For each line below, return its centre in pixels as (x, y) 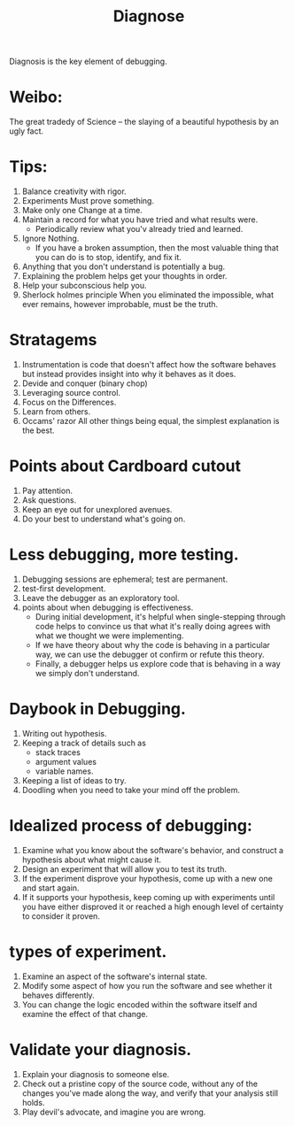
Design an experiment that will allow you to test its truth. (124, 868)
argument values (66, 761)
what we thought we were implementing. (109, 636)
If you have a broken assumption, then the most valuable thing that (157, 248)
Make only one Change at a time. (82, 211)
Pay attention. (47, 490)
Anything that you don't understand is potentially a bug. (124, 266)
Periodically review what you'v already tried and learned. (139, 229)
